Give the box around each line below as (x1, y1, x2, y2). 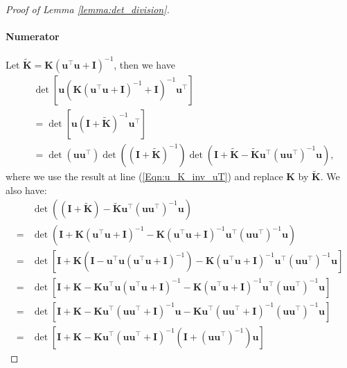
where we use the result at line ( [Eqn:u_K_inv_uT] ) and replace (6, 169, 283, 184)
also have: (6, 182, 47, 197)
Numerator (6, 29, 60, 44)
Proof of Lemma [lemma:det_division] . (6, 2, 170, 16)
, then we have (114, 57, 175, 71)
